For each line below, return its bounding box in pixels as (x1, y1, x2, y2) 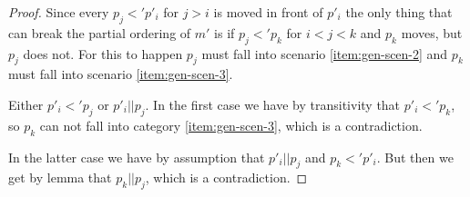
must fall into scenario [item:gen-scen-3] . (8, 64, 233, 84)
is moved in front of (213, 3, 323, 21)
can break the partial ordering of (8, 23, 191, 42)
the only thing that (345, 3, 453, 21)
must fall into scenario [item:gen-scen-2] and (201, 44, 448, 63)
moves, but (401, 23, 463, 42)
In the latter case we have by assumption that (8, 147, 265, 166)
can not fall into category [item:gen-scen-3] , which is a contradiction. (39, 115, 423, 134)
